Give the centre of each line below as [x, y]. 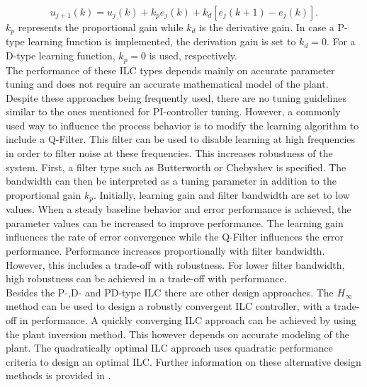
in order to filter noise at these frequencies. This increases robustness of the [169, 153]
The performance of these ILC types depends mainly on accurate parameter [170, 70]
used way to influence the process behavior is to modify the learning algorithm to [182, 125]
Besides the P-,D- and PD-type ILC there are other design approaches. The [170, 292]
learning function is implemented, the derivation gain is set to [162, 41]
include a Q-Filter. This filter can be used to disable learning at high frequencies [181, 139]
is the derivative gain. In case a [267, 27]
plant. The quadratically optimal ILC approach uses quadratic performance [169, 348]
